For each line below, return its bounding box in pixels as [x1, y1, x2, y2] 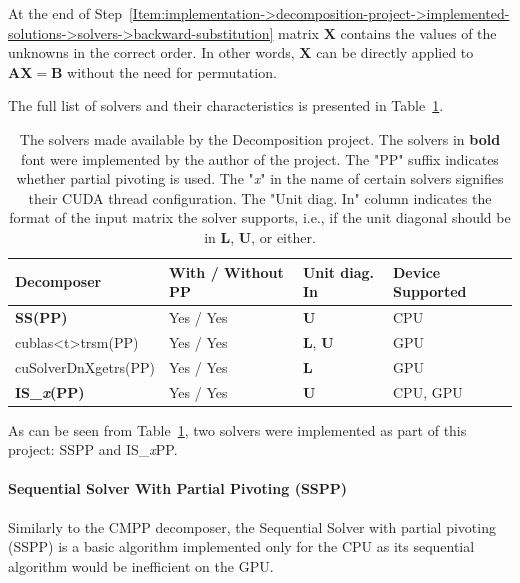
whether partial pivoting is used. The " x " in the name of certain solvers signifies [16, 168, 504, 189]
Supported [392, 281, 467, 302]
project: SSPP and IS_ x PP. [8, 439, 178, 460]
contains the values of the [340, 22, 497, 43]
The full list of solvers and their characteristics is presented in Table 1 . [8, 95, 444, 116]
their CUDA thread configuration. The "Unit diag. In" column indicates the [28, 187, 492, 208]
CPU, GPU [392, 381, 463, 402]
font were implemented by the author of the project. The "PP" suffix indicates [21, 148, 499, 169]
